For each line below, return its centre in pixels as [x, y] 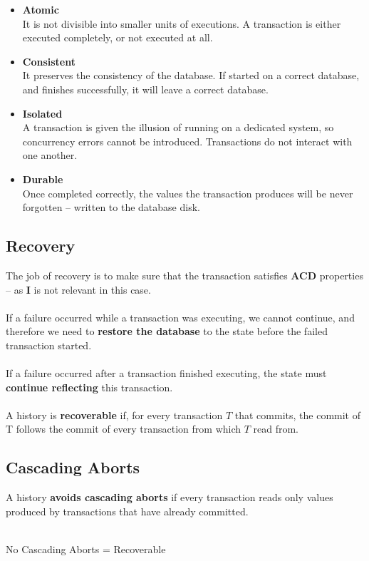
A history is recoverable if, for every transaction [114, 415]
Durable [43, 179]
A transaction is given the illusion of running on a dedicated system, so [178, 127]
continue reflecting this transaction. [89, 387]
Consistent [49, 61]
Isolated [42, 113]
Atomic [41, 9]
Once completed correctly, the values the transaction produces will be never [188, 193]
